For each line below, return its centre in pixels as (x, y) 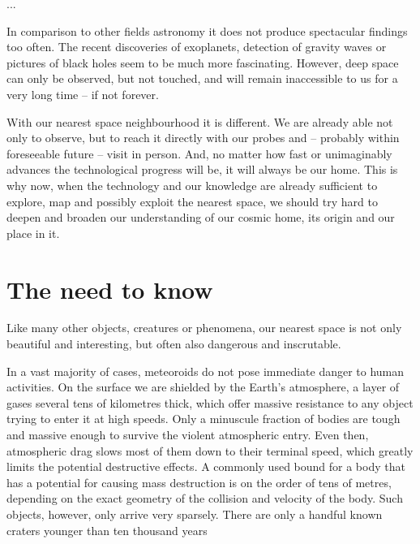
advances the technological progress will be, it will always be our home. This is (202, 169)
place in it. (33, 233)
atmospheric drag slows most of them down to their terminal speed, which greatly (210, 450)
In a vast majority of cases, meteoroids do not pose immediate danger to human (206, 371)
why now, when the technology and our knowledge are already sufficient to (192, 185)
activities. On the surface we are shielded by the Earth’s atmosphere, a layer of (203, 387)
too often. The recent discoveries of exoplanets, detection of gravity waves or (197, 47)
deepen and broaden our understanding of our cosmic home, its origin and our (201, 217)
